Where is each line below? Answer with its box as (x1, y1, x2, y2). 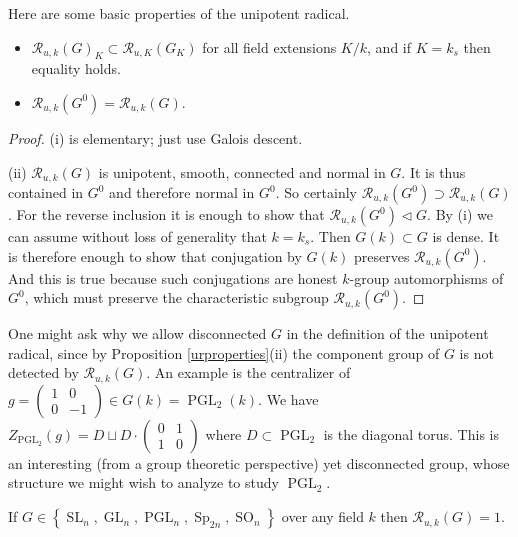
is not (459, 342, 494, 363)
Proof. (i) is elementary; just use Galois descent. (8, 127, 303, 148)
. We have (258, 388, 319, 409)
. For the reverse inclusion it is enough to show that (8, 204, 325, 225)
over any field (281, 506, 364, 527)
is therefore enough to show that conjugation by (8, 245, 302, 266)
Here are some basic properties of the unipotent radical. (8, 3, 350, 23)
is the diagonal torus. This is (323, 423, 499, 444)
